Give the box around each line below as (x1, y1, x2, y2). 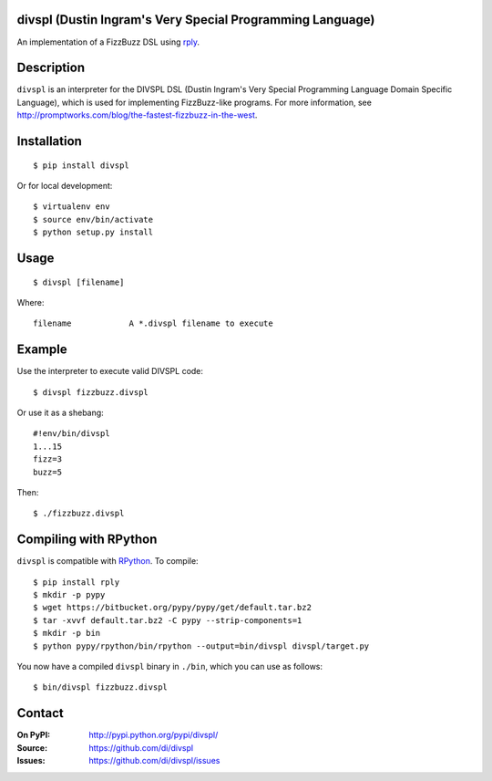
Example (16, 342, 67, 358)
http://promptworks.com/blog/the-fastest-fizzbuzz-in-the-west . (16, 109, 258, 120)
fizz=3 (33, 454, 63, 464)
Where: (16, 297, 45, 307)
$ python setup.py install (33, 227, 154, 237)
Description (16, 60, 86, 76)
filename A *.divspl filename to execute (33, 318, 273, 328)
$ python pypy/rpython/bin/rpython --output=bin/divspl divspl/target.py (33, 640, 370, 651)
